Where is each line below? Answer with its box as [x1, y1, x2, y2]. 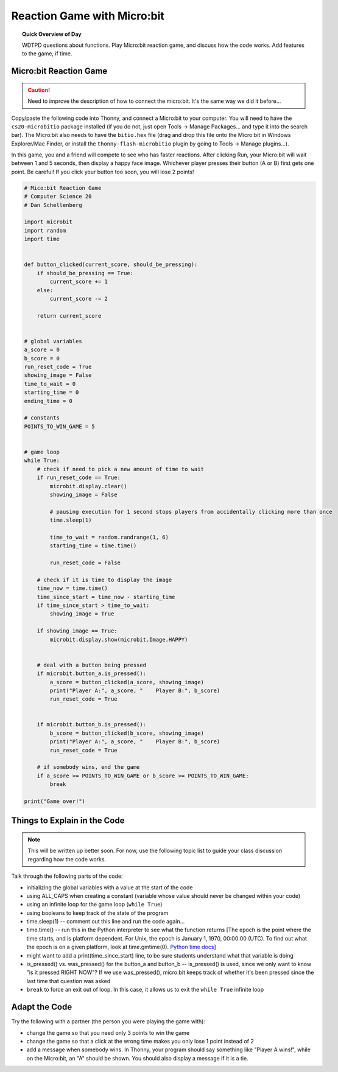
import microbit [24, 219, 73, 225]
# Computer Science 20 [24, 193, 92, 200]
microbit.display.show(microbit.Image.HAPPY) [49, 636, 188, 643]
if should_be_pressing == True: [37, 270, 134, 276]
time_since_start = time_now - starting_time [37, 594, 175, 600]
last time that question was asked [26, 977, 111, 984]
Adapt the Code [11, 1002, 72, 1012]
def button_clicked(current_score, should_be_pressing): [24, 261, 198, 268]
